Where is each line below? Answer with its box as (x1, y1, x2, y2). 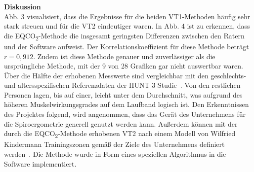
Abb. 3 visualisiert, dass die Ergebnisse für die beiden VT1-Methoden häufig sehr (4, 11, 251, 21)
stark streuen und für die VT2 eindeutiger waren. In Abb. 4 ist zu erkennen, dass (4, 21, 250, 31)
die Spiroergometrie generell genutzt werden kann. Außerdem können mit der (4, 118, 238, 129)
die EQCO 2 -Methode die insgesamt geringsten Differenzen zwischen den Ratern (4, 30, 245, 42)
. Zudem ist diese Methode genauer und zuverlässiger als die (33, 51, 215, 61)
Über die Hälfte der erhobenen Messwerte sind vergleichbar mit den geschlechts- (4, 70, 246, 80)
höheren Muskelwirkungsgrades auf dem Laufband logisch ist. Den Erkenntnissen (4, 99, 249, 109)
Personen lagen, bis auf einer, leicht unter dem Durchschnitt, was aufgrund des (4, 89, 243, 100)
